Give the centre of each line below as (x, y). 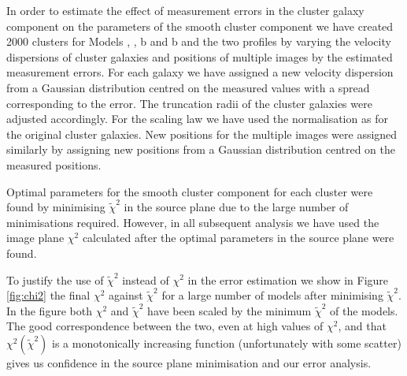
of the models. (364, 310)
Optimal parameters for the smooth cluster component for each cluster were (190, 191)
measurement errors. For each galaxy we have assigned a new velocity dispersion (200, 72)
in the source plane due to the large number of (236, 207)
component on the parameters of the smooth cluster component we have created (200, 26)
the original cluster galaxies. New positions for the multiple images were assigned (202, 134)
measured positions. (54, 164)
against (126, 295)
